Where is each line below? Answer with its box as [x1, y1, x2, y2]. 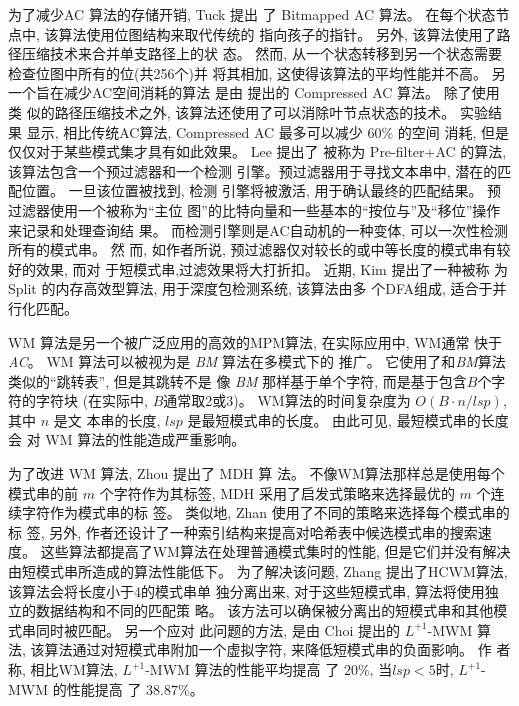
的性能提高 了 [52, 678, 142, 699]
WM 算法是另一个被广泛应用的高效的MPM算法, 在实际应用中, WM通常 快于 [8, 331, 503, 352]
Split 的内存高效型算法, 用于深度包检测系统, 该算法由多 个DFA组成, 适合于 [8, 278, 493, 299]
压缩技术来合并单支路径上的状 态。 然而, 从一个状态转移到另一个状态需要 [21, 43, 502, 64]
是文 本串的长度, [53, 409, 161, 430]
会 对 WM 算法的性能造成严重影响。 [8, 429, 246, 450]
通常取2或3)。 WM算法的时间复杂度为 [163, 390, 411, 411]
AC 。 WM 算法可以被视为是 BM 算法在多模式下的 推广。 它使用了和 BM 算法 [8, 351, 506, 372]
